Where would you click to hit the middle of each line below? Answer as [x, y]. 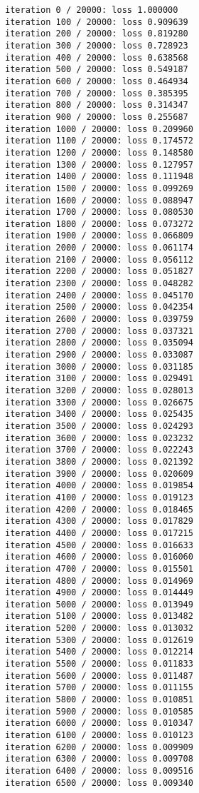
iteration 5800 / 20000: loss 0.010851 [99, 700]
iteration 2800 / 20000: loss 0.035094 [99, 343]
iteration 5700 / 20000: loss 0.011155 [99, 688]
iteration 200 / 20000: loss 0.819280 [97, 34]
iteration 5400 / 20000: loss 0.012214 [99, 652]
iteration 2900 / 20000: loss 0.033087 [99, 355]
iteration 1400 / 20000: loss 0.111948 [99, 177]
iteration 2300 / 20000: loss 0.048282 [99, 284]
